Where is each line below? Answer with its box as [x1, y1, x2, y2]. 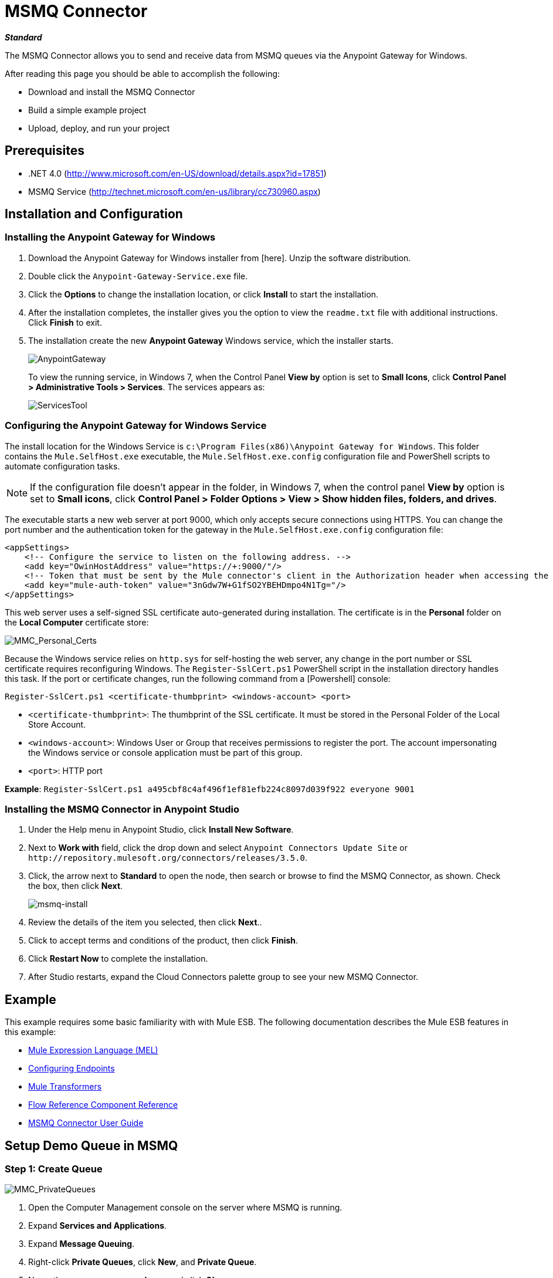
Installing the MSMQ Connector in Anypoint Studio [5, 803, 240, 815]
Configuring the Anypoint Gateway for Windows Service [5, 420, 267, 432]
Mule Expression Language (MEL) [28, 1045, 158, 1056]
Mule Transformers [28, 1081, 102, 1092]
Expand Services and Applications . [28, 1220, 167, 1231]
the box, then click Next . [28, 881, 123, 891]
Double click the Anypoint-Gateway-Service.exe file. [28, 271, 248, 281]
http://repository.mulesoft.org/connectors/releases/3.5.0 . [28, 853, 308, 863]
